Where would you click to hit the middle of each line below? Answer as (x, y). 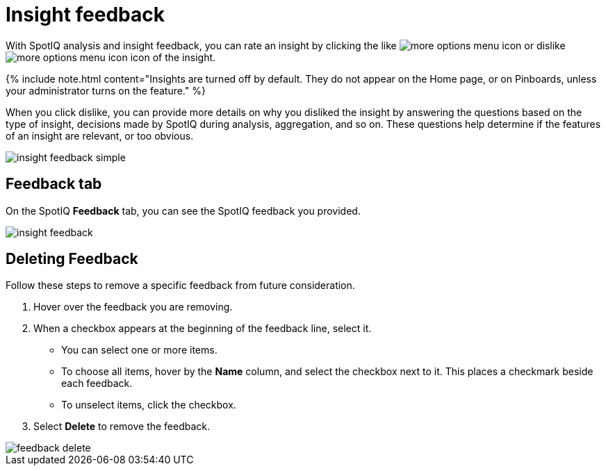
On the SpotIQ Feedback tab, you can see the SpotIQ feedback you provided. (183, 210)
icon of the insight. (173, 57)
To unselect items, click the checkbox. (149, 405)
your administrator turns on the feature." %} (106, 90)
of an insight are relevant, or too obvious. (100, 135)
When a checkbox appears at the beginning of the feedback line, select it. (203, 329)
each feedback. (97, 383)
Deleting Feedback (72, 259)
